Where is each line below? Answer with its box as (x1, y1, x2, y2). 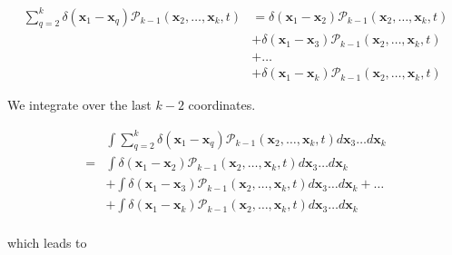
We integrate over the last (7, 95, 152, 114)
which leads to (7, 233, 87, 252)
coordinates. (188, 95, 256, 114)
